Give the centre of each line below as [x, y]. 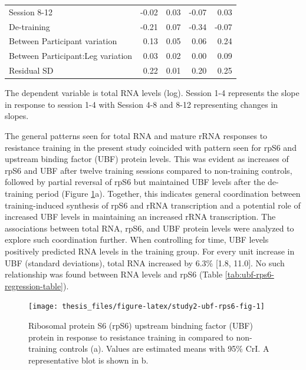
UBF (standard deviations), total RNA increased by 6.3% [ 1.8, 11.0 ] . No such [145, 262]
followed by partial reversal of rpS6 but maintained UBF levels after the [135, 182]
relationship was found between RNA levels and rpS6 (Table [114, 274]
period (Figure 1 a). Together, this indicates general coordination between [168, 193]
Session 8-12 [31, 11]
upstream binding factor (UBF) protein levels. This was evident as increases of [147, 159]
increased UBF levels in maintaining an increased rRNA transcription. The [140, 217]
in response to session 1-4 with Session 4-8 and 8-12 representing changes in [142, 104]
